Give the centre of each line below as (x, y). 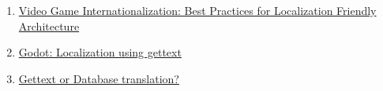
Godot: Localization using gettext (100, 52)
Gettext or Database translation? (99, 78)
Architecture (49, 25)
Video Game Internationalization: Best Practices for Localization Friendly (197, 10)
